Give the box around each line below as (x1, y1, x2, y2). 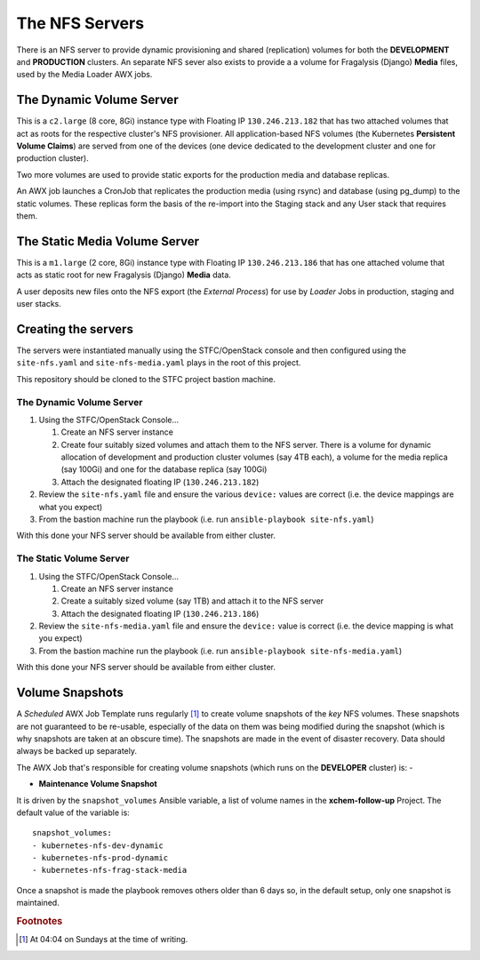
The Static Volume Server (16, 552, 130, 564)
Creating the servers (16, 321, 133, 337)
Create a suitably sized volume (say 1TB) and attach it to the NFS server (60, 596, 324, 606)
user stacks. (16, 299, 62, 309)
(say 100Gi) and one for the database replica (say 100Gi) (60, 464, 268, 475)
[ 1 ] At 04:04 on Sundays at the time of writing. (19, 934, 188, 945)
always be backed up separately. (16, 746, 138, 756)
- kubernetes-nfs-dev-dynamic (32, 840, 164, 851)
